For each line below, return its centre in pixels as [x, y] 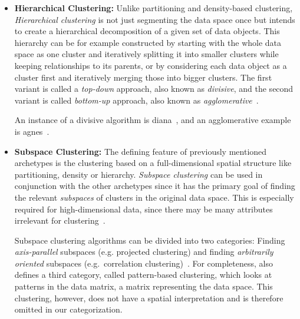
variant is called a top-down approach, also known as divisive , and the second [154, 89]
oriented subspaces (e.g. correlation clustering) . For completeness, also [144, 263]
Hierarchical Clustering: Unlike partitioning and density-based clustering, [154, 8]
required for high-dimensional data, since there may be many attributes [144, 209]
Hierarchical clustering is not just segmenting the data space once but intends [155, 19]
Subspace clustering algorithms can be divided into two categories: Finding [150, 240]
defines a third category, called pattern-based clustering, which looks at [143, 275]
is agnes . [32, 131]
